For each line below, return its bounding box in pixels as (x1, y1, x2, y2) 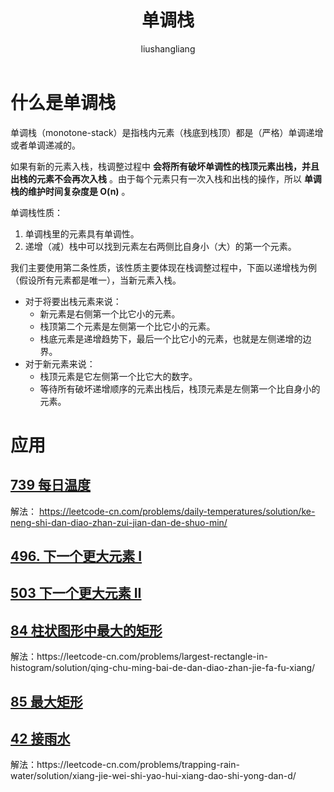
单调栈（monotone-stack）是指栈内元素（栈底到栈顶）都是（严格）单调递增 (10, 126, 324, 138)
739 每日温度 (10, 477, 92, 494)
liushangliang (140, 42, 196, 55)
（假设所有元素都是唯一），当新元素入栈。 (10, 274, 182, 286)
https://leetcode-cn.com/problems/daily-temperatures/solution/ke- (38, 505, 316, 517)
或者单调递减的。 (10, 139, 81, 151)
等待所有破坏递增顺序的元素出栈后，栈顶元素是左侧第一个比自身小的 (39, 382, 321, 395)
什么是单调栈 (10, 91, 117, 114)
